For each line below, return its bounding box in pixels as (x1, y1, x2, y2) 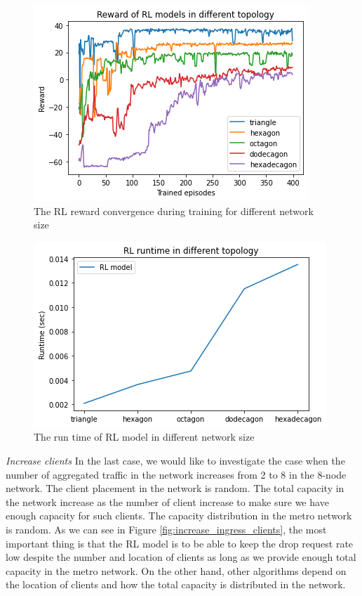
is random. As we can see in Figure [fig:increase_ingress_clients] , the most (6, 521, 327, 536)
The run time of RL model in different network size (34, 429, 255, 444)
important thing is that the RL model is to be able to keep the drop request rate (6, 536, 354, 550)
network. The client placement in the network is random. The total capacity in (6, 481, 344, 495)
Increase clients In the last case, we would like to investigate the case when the (6, 453, 345, 467)
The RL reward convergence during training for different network (34, 203, 314, 218)
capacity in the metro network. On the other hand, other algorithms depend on (6, 563, 347, 578)
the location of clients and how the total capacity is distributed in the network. (6, 577, 346, 592)
